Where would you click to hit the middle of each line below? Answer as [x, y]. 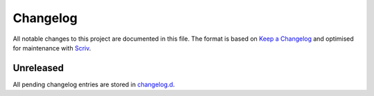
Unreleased [38, 68]
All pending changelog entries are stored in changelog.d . [94, 84]
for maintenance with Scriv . [52, 48]
